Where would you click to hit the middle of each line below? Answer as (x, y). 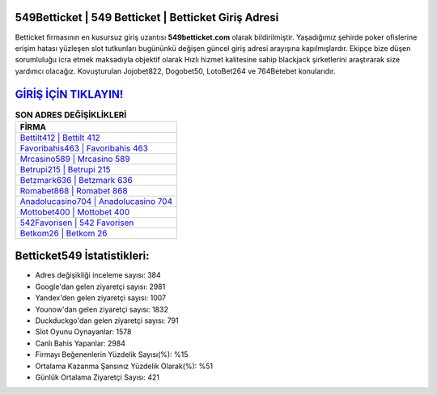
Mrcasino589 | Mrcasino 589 (75, 159)
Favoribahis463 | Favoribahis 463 (84, 148)
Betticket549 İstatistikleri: (82, 256)
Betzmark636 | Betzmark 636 (76, 180)
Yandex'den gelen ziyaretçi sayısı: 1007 (100, 298)
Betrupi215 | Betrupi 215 (65, 169)
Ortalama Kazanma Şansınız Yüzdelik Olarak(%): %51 (124, 366)
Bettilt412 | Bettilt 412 (60, 138)
